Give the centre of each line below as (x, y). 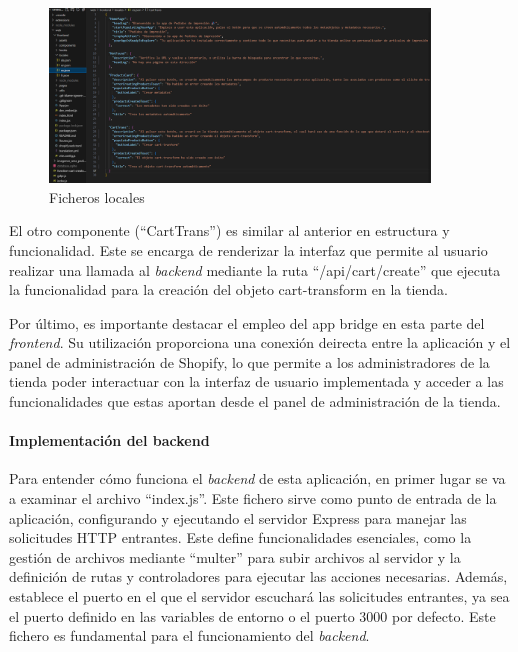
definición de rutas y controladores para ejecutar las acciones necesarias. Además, (258, 576)
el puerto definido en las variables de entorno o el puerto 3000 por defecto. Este (252, 615)
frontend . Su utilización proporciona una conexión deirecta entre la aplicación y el (260, 342)
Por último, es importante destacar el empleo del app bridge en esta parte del (247, 322)
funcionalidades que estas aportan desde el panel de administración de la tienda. (255, 401)
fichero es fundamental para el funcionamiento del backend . (189, 635)
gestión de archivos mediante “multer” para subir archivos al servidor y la (235, 556)
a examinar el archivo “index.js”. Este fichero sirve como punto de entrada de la (253, 498)
